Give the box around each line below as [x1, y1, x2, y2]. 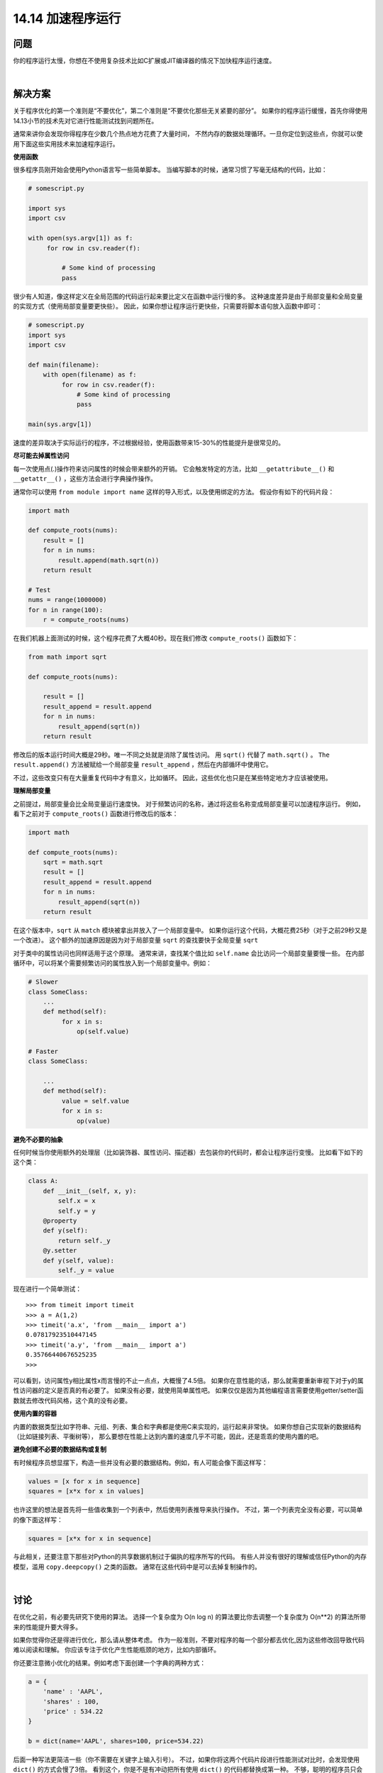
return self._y [57, 1236, 111, 1245]
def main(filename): [28, 360, 99, 369]
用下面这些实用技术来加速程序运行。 [13, 139, 119, 148]
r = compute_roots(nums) [43, 616, 130, 623]
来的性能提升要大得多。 [13, 1623, 82, 1631]
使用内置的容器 [13, 1409, 57, 1418]
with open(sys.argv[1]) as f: [28, 234, 133, 243]
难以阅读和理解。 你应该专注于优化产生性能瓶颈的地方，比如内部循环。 [13, 1645, 220, 1654]
